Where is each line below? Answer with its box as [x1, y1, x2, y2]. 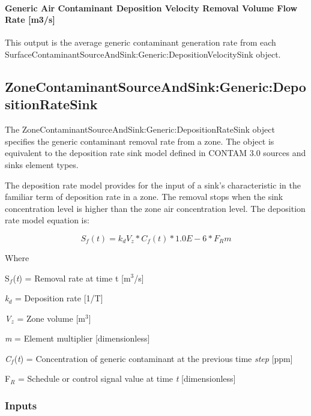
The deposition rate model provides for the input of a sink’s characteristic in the [5, 178, 301, 191]
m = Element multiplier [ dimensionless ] [5, 332, 150, 345]
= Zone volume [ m [17, 312, 85, 324]
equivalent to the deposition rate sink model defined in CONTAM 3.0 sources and [5, 146, 306, 159]
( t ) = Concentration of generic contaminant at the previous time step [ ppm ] [14, 352, 293, 364]
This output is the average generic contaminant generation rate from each [5, 36, 276, 49]
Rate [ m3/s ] [5, 13, 55, 26]
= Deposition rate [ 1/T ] [15, 292, 103, 304]
